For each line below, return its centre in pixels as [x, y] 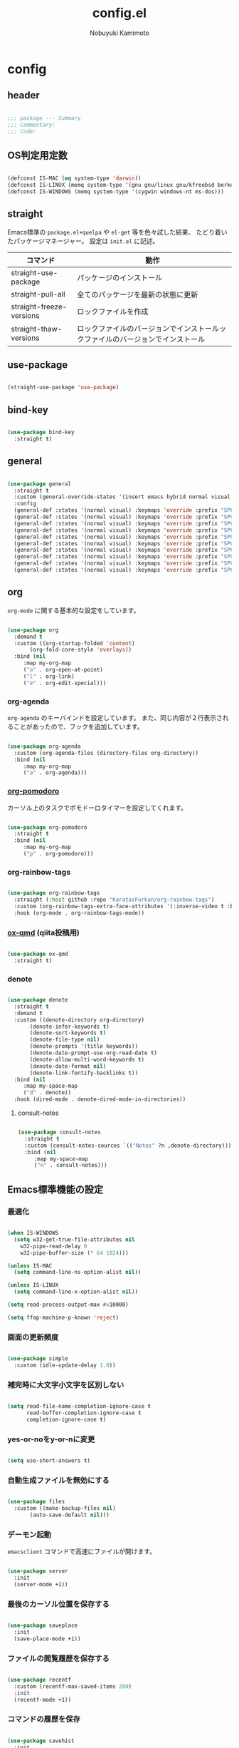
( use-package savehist [41, 1741]
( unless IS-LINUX [33, 1285]
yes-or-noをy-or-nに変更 [51, 1439]
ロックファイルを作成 [113, 312]
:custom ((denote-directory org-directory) [79, 1020]
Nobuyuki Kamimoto [119, 33]
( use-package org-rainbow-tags [54, 893]
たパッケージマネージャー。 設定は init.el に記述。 [83, 241]
